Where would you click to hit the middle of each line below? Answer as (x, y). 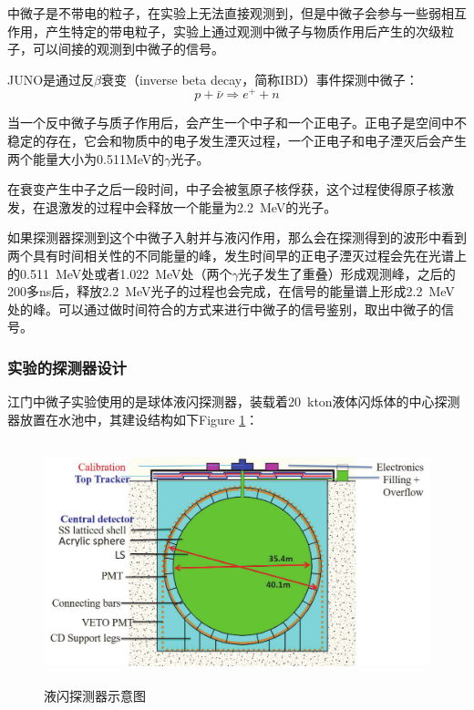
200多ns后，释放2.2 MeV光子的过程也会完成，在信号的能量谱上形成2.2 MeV (231, 291)
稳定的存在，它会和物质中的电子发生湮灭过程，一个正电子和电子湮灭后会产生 (237, 141)
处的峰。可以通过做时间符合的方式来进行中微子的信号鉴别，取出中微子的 (224, 309)
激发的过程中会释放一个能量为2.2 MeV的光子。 (197, 206)
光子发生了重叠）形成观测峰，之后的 (347, 273)
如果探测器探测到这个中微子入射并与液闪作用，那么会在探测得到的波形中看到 (237, 237)
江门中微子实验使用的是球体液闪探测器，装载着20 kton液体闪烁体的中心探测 (234, 401)
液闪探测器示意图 (95, 695)
